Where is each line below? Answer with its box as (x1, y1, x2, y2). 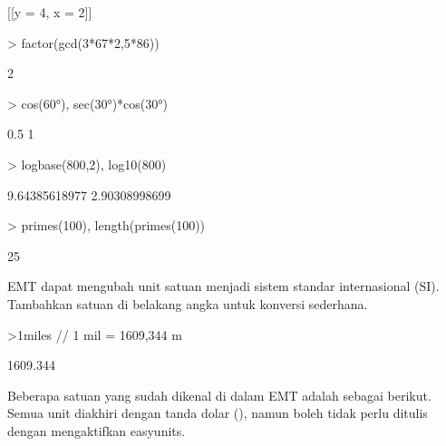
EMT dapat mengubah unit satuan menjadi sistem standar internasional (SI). (7, 276, 440, 296)
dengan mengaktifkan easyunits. (7, 421, 186, 440)
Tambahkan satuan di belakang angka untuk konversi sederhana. (7, 294, 368, 313)
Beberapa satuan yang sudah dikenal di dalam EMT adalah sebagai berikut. (7, 385, 431, 404)
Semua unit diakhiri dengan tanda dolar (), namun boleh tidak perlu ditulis (7, 403, 428, 422)
